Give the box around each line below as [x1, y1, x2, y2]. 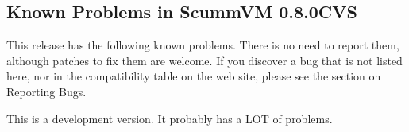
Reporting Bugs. [6, 83, 87, 99]
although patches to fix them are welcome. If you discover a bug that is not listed [6, 52, 403, 68]
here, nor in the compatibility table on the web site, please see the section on [6, 68, 381, 84]
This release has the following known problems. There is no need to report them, [6, 37, 399, 53]
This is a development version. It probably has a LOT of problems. [6, 110, 333, 126]
